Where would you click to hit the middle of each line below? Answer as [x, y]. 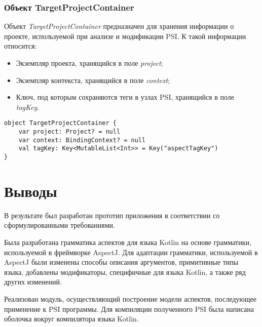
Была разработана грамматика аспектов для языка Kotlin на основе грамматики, [128, 242]
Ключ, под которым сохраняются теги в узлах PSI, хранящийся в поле [125, 97]
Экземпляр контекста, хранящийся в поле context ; [93, 80]
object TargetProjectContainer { [60, 123]
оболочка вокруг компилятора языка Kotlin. [71, 319]
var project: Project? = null [69, 132]
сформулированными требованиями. [60, 225]
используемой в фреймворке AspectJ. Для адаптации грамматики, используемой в [131, 252]
